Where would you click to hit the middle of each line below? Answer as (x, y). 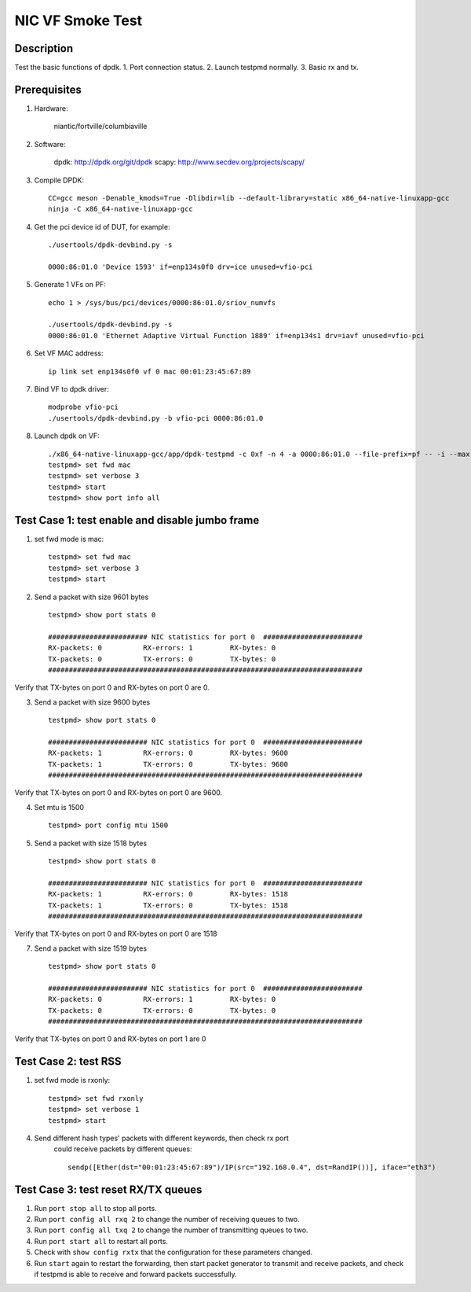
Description (44, 48)
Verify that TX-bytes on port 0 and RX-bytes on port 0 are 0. (112, 687)
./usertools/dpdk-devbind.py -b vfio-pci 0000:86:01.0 (156, 418)
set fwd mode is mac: (69, 539)
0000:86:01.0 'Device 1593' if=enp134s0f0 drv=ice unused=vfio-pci (181, 267)
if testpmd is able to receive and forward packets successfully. (135, 1274)
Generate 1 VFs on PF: (70, 285)
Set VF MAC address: (69, 353)
